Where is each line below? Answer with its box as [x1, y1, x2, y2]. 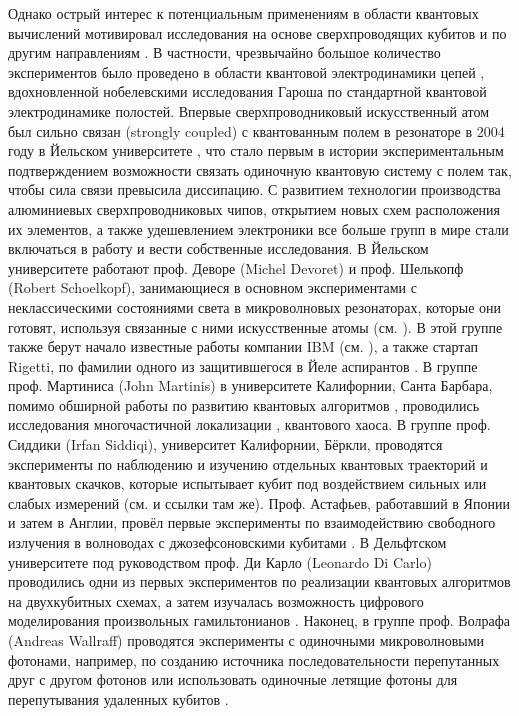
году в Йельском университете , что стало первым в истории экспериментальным [8, 140, 504, 161]
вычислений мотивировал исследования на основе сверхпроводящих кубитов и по [8, 22, 507, 43]
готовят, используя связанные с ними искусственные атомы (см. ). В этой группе [8, 316, 503, 337]
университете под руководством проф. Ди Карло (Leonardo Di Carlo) [8, 551, 432, 572]
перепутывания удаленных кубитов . [8, 688, 229, 709]
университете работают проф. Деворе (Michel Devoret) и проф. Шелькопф [8, 257, 464, 278]
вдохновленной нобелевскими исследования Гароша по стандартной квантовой [8, 81, 487, 102]
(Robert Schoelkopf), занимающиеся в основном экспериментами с [8, 277, 417, 298]
